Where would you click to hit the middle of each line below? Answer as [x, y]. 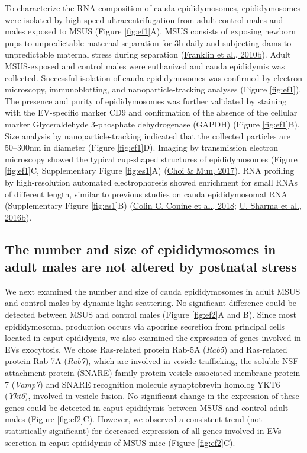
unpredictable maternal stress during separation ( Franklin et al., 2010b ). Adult [148, 54]
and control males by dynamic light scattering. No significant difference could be [151, 303]
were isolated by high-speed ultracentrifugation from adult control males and [144, 19]
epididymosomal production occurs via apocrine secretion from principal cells [145, 326]
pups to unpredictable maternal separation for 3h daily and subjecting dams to [148, 42]
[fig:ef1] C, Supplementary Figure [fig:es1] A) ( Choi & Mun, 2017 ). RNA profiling [150, 170]
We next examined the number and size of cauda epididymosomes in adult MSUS [153, 291]
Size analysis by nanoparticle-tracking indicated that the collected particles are [148, 135]
